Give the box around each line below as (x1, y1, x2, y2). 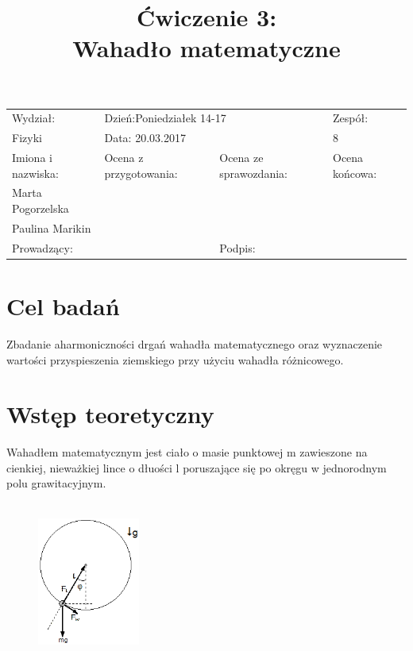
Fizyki (12, 129, 42, 146)
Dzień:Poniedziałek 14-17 (104, 110, 226, 126)
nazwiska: (12, 164, 59, 181)
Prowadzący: (12, 239, 73, 256)
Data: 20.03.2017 (104, 129, 186, 146)
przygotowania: (104, 164, 178, 181)
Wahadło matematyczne (72, 32, 341, 64)
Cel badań (6, 290, 120, 322)
